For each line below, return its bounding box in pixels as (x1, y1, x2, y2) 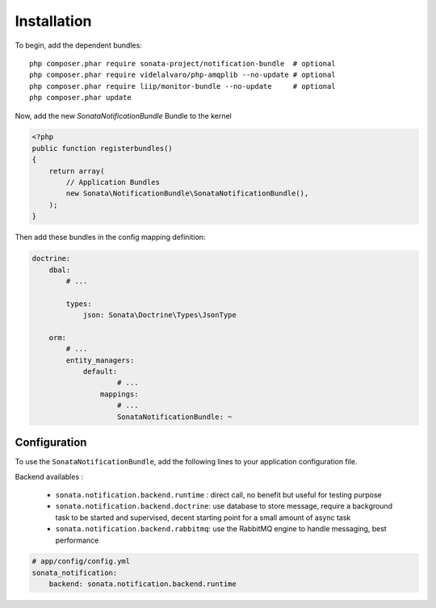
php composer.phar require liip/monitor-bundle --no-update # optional (29, 82, 336, 90)
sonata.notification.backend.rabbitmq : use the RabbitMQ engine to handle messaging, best (55, 524, 387, 534)
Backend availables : (15, 472, 84, 481)
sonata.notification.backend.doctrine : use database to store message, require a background (55, 501, 393, 511)
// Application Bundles (65, 178, 161, 187)
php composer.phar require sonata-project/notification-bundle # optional (29, 59, 336, 68)
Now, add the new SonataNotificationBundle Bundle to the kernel (15, 111, 232, 120)
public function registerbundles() (31, 144, 173, 153)
